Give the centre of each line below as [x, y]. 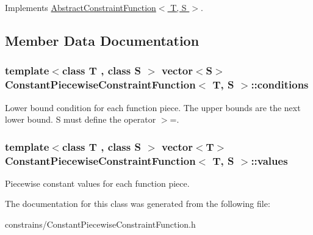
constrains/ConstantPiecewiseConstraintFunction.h [100, 224]
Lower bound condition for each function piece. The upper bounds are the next [153, 107]
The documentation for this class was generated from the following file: [138, 204]
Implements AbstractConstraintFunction [81, 7]
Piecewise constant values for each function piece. [97, 183]
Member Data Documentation [102, 40]
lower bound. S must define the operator [81, 119]
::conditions [280, 85]
